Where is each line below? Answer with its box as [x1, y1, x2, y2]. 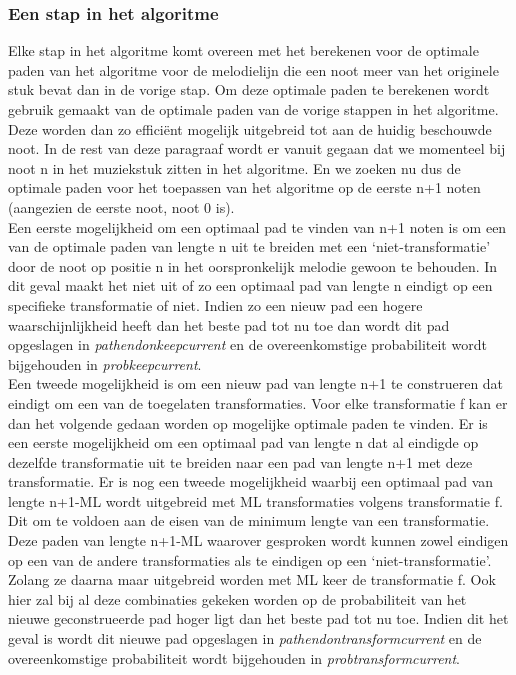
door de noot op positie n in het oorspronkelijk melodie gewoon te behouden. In [8, 255, 498, 276]
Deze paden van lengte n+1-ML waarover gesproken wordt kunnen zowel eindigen [8, 530, 509, 551]
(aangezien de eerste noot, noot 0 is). [8, 196, 235, 217]
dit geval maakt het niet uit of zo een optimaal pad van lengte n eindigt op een [8, 275, 493, 296]
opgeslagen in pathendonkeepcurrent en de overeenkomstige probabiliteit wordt [8, 334, 487, 355]
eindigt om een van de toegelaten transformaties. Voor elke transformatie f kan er [8, 392, 508, 413]
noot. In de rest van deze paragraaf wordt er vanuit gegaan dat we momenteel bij [8, 138, 506, 159]
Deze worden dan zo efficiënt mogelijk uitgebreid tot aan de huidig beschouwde [8, 118, 492, 139]
